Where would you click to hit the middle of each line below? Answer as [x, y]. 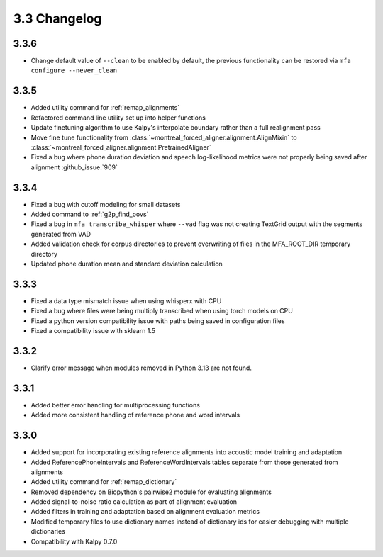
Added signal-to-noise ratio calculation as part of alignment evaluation [134, 502]
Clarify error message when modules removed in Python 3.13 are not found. [141, 368]
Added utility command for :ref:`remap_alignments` [105, 108]
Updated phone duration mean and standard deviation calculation [127, 264]
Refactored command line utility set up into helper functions [118, 118]
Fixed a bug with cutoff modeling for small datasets [106, 204]
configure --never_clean [74, 71]
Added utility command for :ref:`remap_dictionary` [104, 482]
